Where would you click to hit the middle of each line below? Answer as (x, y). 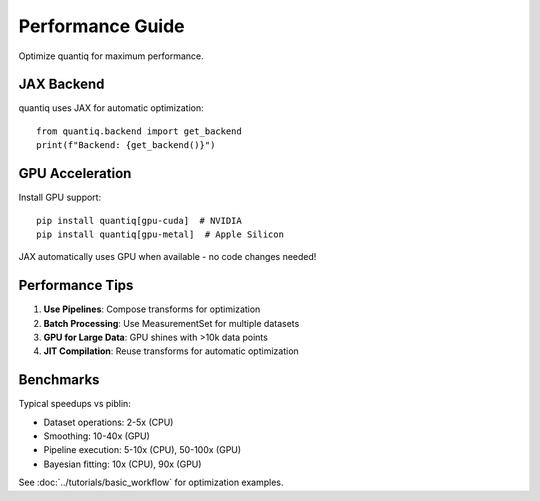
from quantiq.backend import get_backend (139, 131)
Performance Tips (76, 285)
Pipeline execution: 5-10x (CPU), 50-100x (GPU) (142, 450)
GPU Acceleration (75, 173)
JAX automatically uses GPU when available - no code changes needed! (167, 257)
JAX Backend (61, 84)
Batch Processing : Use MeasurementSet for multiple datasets (171, 323)
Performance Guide (101, 26)
